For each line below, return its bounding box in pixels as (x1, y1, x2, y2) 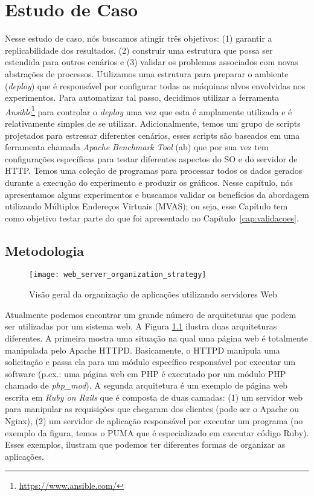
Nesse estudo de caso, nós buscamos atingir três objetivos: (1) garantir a (5, 32, 272, 45)
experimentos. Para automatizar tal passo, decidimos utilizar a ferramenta (5, 91, 280, 104)
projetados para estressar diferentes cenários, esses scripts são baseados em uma (5, 129, 300, 141)
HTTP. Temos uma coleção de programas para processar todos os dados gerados (5, 164, 303, 177)
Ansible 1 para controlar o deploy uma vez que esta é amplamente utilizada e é (5, 103, 292, 118)
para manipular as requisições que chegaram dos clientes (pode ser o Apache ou (5, 402, 300, 415)
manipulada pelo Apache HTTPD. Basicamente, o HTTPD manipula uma (5, 343, 280, 356)
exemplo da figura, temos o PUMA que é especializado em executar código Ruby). (5, 426, 309, 439)
